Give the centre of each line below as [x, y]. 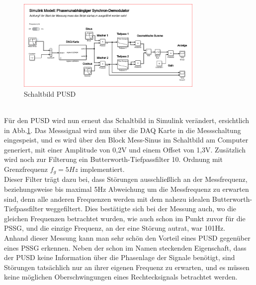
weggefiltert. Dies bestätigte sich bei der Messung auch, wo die [141, 209]
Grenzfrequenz [26, 169]
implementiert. [102, 169]
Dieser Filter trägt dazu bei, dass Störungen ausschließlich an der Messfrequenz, [126, 179]
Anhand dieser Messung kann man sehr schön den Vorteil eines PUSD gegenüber [127, 238]
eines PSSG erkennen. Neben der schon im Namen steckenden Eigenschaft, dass [125, 247]
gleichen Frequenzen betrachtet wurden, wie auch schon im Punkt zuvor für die [125, 218]
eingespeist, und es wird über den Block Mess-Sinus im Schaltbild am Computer [126, 140]
